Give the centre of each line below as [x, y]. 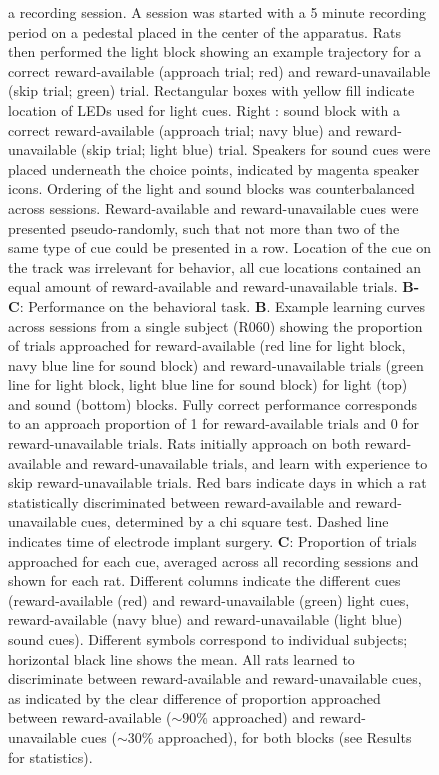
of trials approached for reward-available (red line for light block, [207, 345]
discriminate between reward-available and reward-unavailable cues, [215, 678]
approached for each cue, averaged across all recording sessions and [213, 560]
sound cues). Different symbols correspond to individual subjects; [208, 639]
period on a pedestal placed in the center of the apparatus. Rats [204, 31]
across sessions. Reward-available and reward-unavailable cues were [213, 207]
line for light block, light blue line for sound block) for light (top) [208, 384]
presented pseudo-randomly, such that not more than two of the [204, 227]
